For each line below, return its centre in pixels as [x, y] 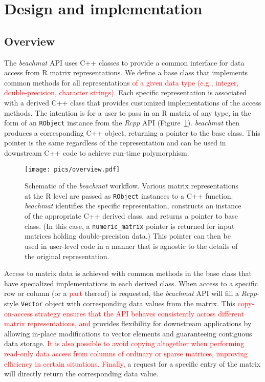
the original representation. [67, 256]
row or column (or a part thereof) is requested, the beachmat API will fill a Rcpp [130, 293]
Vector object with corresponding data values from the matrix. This [128, 303]
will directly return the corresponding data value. [81, 374]
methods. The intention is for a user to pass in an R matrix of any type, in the [128, 112]
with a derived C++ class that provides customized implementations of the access [133, 102]
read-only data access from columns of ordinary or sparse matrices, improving [126, 353]
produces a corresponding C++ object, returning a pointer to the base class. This [132, 132]
